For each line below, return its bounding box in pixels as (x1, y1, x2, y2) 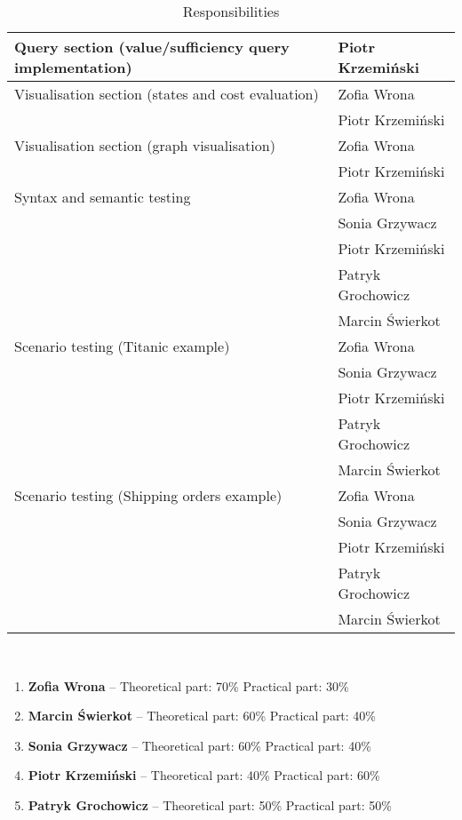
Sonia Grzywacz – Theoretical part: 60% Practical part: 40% (28, 736, 371, 754)
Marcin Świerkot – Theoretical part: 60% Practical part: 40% (28, 706, 377, 725)
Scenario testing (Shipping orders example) (14, 485, 283, 506)
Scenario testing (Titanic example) (14, 336, 230, 356)
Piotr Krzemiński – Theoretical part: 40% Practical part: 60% (28, 766, 380, 784)
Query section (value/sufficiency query (14, 36, 290, 57)
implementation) (14, 57, 132, 77)
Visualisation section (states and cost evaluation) (14, 84, 319, 104)
